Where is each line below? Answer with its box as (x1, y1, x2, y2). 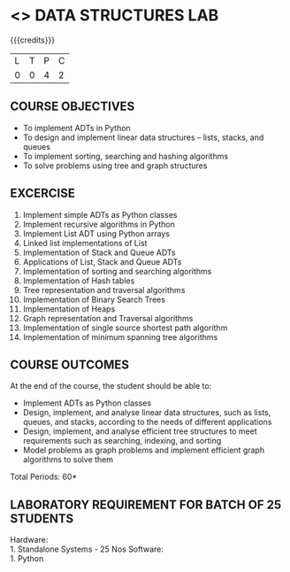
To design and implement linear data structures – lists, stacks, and (22, 132, 264, 143)
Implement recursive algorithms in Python (22, 219, 175, 229)
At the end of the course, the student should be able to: (10, 381, 212, 391)
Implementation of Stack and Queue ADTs (22, 247, 176, 258)
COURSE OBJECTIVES (10, 99, 135, 114)
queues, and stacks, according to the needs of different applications (22, 417, 272, 428)
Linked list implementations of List (22, 237, 148, 248)
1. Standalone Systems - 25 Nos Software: (10, 544, 164, 554)
